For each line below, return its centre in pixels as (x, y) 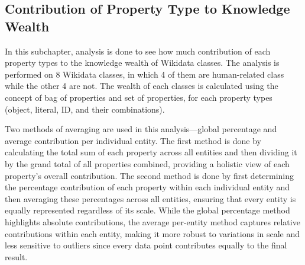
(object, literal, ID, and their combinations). (85, 109)
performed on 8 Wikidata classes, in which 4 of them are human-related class (145, 74)
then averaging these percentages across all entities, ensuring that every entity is (150, 198)
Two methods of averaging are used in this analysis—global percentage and (141, 129)
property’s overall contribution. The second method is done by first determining (150, 175)
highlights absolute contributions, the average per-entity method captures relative (152, 221)
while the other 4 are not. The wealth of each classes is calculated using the (142, 86)
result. (16, 256)
